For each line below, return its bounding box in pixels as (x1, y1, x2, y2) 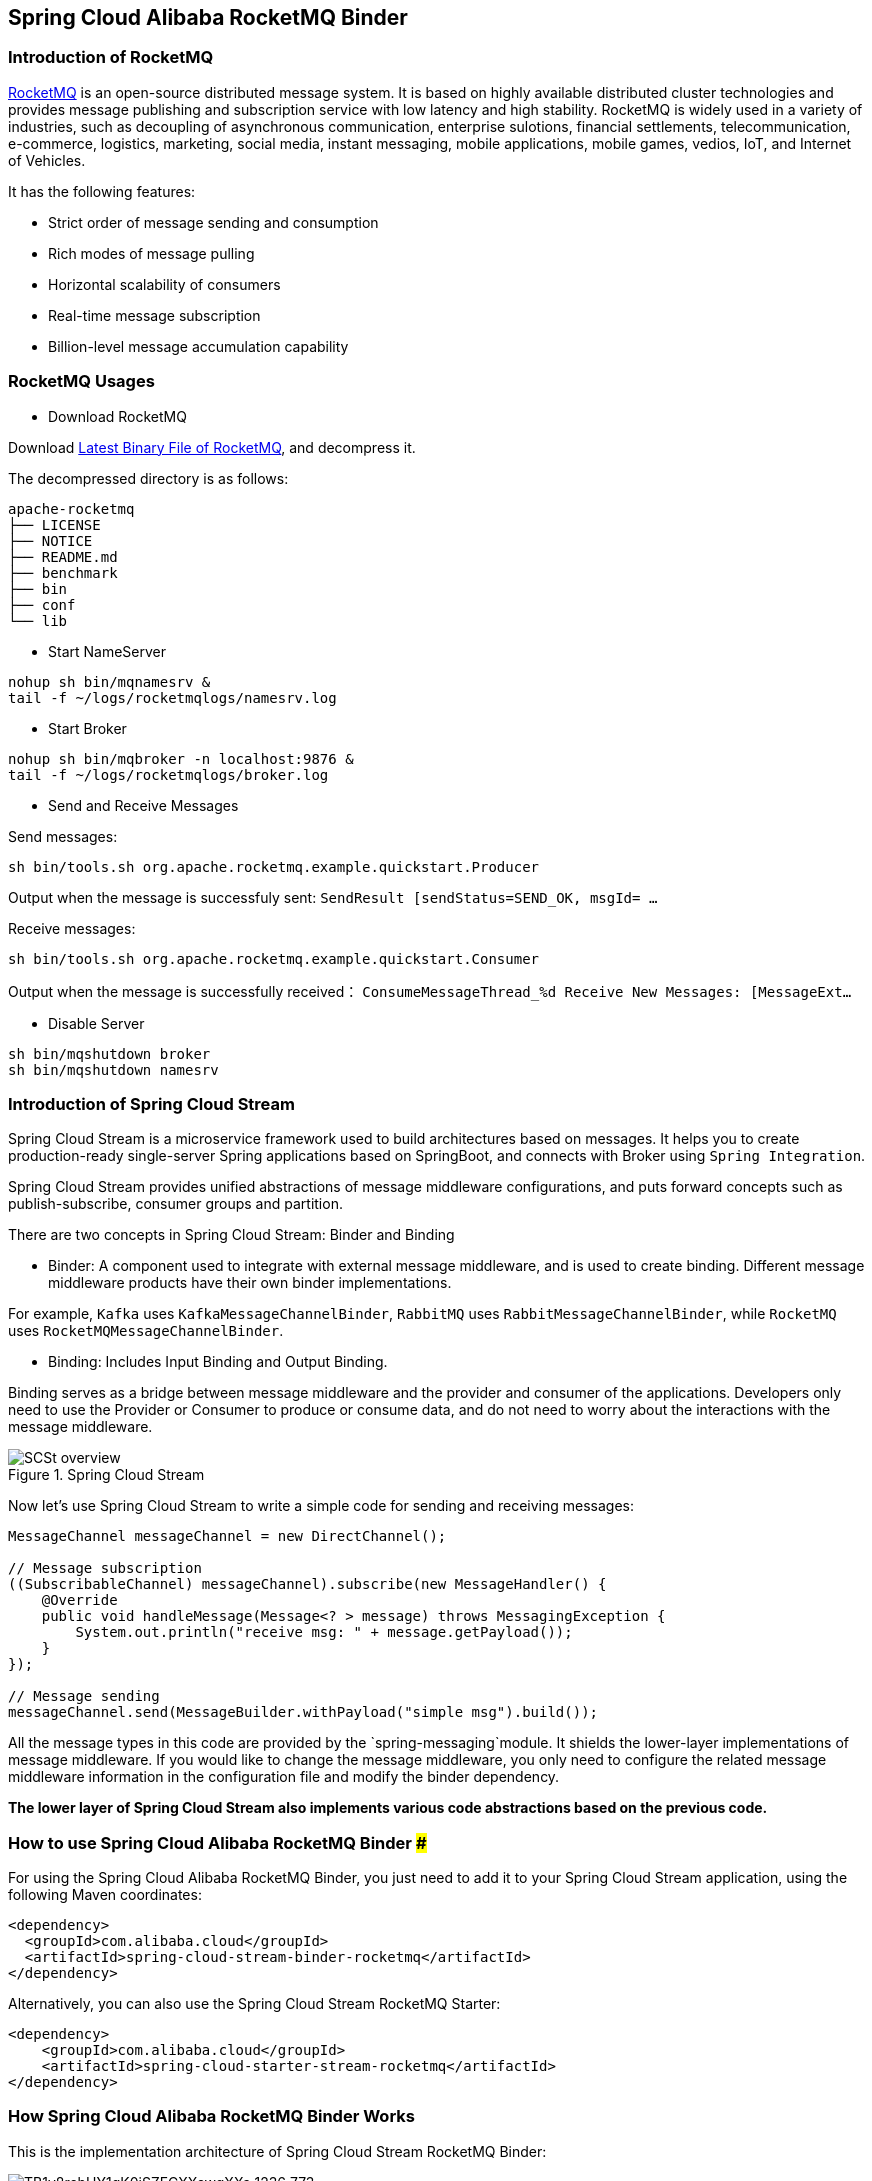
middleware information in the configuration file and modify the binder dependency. (8, 1768, 560, 1786)
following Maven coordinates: (8, 1886, 202, 1904)
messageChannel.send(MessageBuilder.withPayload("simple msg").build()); (8, 1704, 599, 1721)
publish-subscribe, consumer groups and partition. (8, 1195, 343, 1213)
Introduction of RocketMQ (8, 47, 214, 68)
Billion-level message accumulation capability (48, 337, 349, 355)
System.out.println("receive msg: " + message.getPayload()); (75, 1624, 573, 1641)
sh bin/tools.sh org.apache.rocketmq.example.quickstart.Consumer (8, 950, 540, 967)
